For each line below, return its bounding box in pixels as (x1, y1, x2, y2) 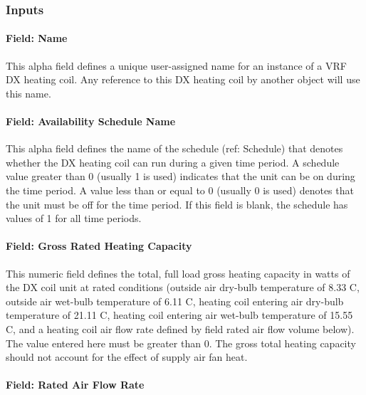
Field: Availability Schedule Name (6, 114, 176, 129)
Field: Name (6, 31, 68, 46)
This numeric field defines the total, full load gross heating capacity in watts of (6, 265, 350, 280)
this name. (6, 85, 51, 100)
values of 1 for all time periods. (6, 211, 142, 226)
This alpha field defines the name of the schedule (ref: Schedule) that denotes (6, 141, 343, 156)
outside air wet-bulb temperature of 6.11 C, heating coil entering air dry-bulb (6, 293, 344, 308)
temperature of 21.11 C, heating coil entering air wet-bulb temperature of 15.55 (6, 307, 353, 322)
